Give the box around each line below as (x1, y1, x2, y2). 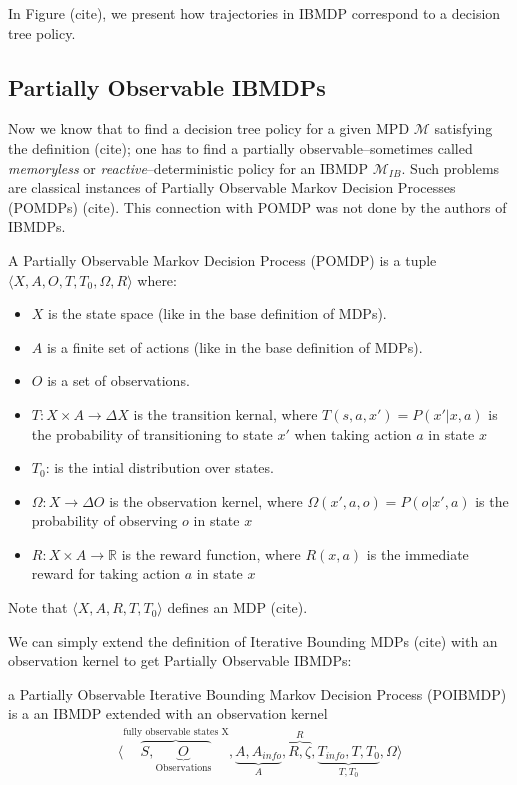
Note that (8, 597, 68, 618)
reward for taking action (31, 563, 181, 584)
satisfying (434, 118, 493, 139)
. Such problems (401, 157, 500, 178)
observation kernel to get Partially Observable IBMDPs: (8, 650, 352, 671)
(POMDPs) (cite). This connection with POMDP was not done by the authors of (8, 196, 507, 217)
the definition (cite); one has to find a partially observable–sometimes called (8, 137, 473, 158)
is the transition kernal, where (133, 403, 318, 424)
